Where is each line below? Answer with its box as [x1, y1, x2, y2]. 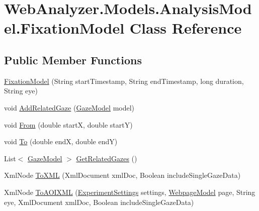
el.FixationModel [4, 18, 125, 38]
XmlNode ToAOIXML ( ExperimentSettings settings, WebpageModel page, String [4, 186, 255, 197]
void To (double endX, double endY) [4, 136, 118, 147]
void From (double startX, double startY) [4, 119, 133, 130]
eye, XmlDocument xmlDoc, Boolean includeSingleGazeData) [4, 196, 194, 207]
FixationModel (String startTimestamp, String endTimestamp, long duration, [4, 75, 244, 86]
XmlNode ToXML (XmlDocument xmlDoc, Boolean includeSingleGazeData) [4, 170, 241, 180]
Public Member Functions [4, 52, 142, 67]
